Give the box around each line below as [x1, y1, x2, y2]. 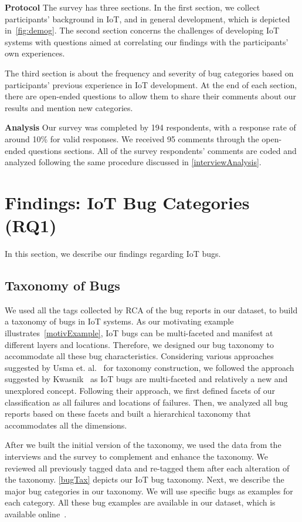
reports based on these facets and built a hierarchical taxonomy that [5, 407, 251, 420]
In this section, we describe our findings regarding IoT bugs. [5, 247, 221, 260]
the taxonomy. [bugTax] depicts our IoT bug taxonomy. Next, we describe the [5, 473, 284, 486]
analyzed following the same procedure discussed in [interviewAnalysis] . [5, 156, 262, 168]
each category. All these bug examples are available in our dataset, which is [5, 496, 276, 508]
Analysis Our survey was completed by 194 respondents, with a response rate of [5, 121, 296, 133]
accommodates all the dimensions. [5, 419, 127, 431]
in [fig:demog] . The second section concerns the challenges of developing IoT [5, 24, 280, 36]
